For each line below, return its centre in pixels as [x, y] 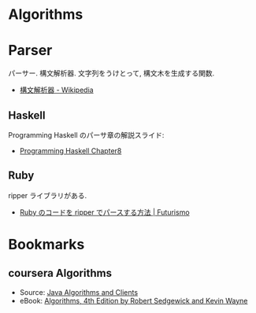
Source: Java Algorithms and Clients [79, 292]
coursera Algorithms [60, 273]
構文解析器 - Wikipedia [56, 90]
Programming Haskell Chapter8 [70, 150]
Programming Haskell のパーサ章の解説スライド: [86, 134]
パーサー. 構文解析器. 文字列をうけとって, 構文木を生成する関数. [111, 73]
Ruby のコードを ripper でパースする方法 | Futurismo [105, 212]
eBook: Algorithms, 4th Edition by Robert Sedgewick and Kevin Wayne [134, 300]
